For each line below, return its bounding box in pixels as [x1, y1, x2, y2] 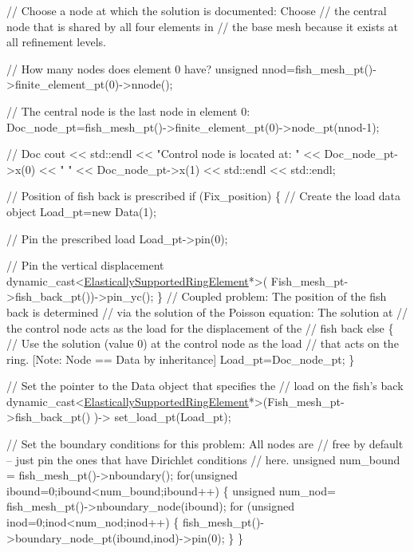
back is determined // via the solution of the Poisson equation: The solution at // [6, 303, 408, 320]
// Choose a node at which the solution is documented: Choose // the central [6, 2, 387, 18]
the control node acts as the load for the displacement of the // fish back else [6, 319, 384, 336]
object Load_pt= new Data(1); [6, 203, 156, 219]
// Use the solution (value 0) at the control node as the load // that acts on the [6, 335, 399, 352]
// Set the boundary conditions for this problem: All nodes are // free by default [6, 436, 404, 452]
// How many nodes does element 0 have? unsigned [6, 60, 258, 77]
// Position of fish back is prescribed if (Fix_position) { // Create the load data [6, 187, 401, 204]
